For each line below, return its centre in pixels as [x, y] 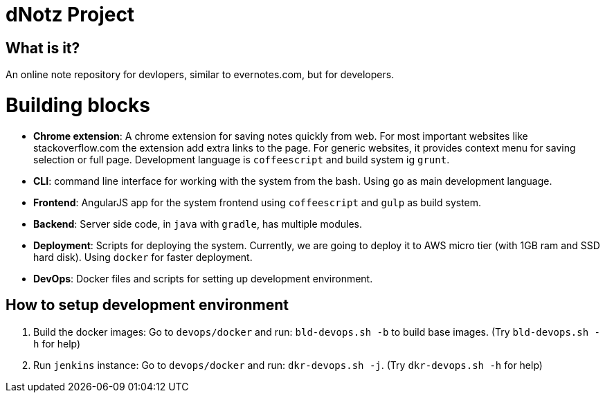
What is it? [43, 48]
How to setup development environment [147, 305]
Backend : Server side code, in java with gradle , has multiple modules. [198, 224]
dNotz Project [70, 15]
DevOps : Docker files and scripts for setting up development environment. [203, 278]
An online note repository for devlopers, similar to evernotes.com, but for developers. [200, 75]
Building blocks [78, 105]
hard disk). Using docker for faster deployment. [143, 257]
